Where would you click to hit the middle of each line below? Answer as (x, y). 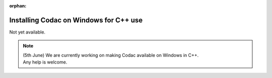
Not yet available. (27, 32)
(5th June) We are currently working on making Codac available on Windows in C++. (111, 55)
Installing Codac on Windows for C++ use (76, 20)
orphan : (18, 6)
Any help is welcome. (45, 62)
